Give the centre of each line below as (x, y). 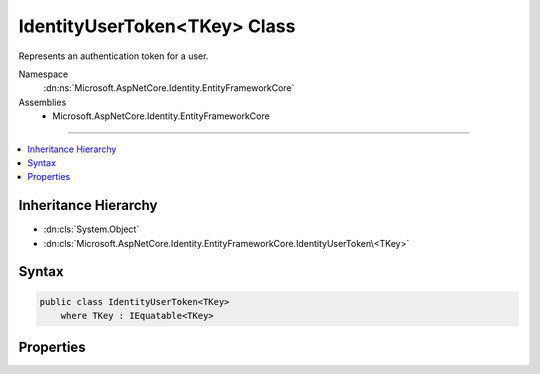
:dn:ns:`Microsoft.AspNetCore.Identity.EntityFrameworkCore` (169, 88)
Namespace (43, 74)
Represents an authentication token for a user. (113, 56)
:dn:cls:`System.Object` (91, 229)
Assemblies (42, 102)
